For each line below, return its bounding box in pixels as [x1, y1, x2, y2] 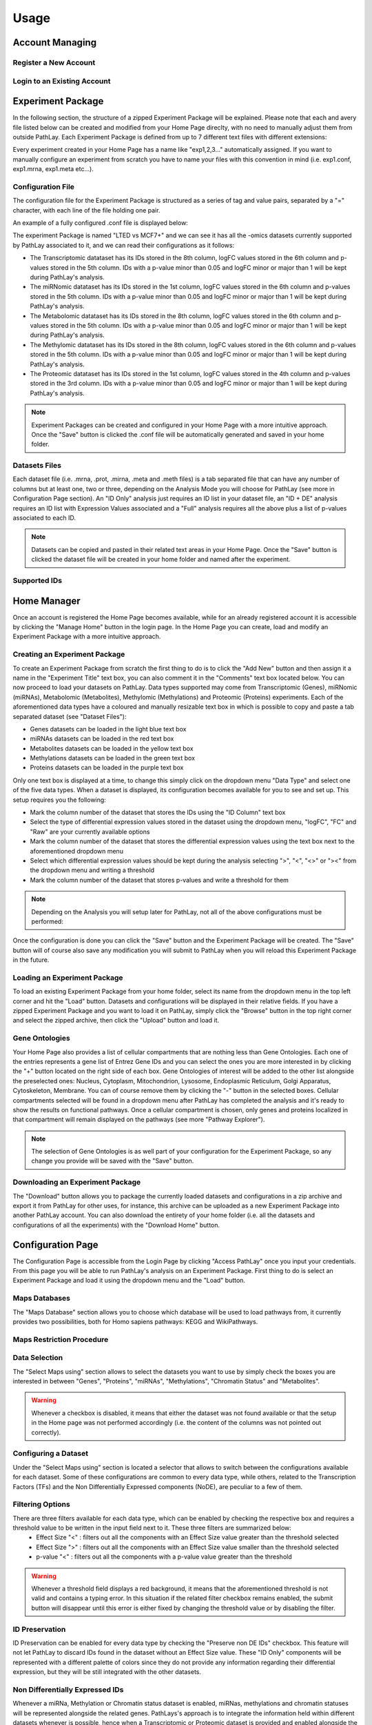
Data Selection [12, 1353, 63, 1363]
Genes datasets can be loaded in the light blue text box [30, 724, 187, 733]
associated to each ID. [12, 513, 76, 522]
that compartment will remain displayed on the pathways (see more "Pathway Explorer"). [12, 1115, 265, 1124]
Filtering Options [12, 1499, 70, 1509]
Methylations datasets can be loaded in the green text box [30, 754, 196, 762]
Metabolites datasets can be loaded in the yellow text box [30, 744, 194, 752]
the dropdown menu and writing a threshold [30, 866, 155, 874]
